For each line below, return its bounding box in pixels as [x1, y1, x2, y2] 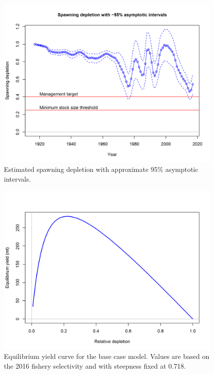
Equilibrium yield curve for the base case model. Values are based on [4, 351, 210, 361]
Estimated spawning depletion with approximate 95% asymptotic [4, 164, 198, 174]
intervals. [4, 174, 31, 184]
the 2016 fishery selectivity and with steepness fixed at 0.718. [4, 360, 186, 371]
